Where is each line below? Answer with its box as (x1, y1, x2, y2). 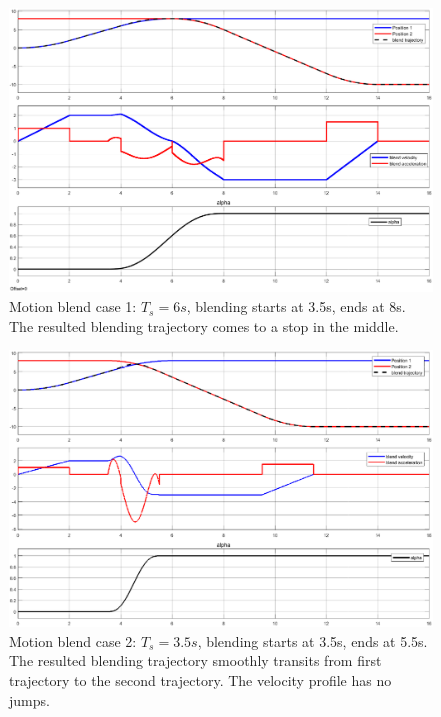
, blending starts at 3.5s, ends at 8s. (186, 296, 406, 317)
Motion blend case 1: (9, 296, 137, 317)
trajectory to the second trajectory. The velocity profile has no (9, 670, 392, 691)
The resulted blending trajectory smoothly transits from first (9, 650, 382, 671)
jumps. (9, 689, 50, 710)
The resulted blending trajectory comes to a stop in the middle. (9, 315, 399, 336)
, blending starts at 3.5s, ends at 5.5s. (197, 630, 428, 651)
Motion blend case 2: (9, 630, 137, 651)
